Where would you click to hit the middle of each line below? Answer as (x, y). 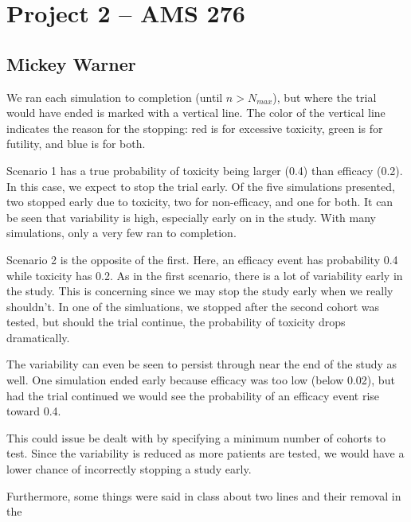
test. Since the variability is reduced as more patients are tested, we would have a (205, 453)
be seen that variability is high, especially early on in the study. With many (191, 217)
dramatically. (38, 337)
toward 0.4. (34, 411)
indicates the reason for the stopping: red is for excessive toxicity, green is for (195, 128)
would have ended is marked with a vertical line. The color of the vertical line (196, 113)
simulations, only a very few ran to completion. (121, 233)
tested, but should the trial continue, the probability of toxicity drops (176, 322)
